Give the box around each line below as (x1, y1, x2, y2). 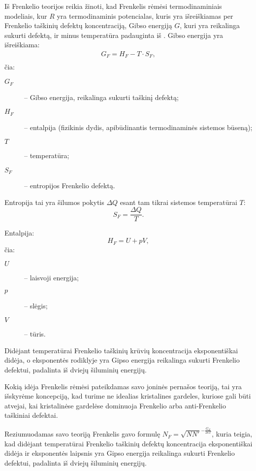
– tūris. (24, 329, 46, 339)
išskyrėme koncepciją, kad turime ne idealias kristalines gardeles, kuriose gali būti (4, 391, 251, 401)
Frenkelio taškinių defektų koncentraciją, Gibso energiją (4, 20, 172, 31)
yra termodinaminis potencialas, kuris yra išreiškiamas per (57, 10, 233, 21)
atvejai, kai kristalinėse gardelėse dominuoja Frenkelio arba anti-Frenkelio (4, 400, 226, 410)
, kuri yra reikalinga (180, 20, 240, 31)
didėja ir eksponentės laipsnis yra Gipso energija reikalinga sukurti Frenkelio (4, 448, 235, 458)
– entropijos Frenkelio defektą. (24, 180, 115, 191)
